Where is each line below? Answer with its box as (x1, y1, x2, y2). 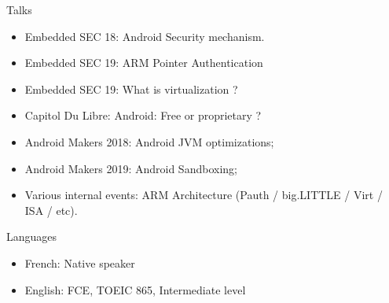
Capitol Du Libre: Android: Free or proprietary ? (24, 107, 262, 124)
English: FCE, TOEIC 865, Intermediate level (24, 281, 246, 297)
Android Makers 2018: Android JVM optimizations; (24, 133, 274, 150)
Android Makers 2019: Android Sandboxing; (24, 160, 237, 176)
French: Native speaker (24, 254, 135, 271)
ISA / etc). (24, 201, 78, 218)
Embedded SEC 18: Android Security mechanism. (24, 28, 265, 44)
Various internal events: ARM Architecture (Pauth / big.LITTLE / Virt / (24, 187, 383, 203)
